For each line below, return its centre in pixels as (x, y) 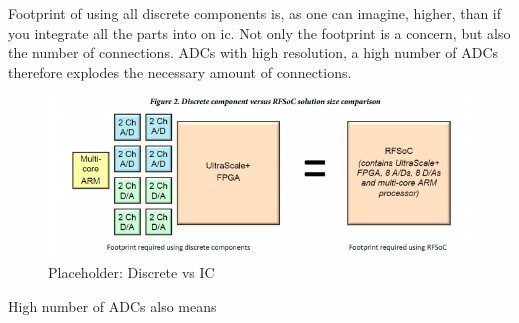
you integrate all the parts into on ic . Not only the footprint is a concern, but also (259, 32)
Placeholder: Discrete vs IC (131, 272)
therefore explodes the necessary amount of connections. (180, 71)
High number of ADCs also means (112, 305)
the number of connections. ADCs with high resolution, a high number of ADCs (253, 52)
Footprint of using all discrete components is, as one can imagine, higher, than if (255, 13)
